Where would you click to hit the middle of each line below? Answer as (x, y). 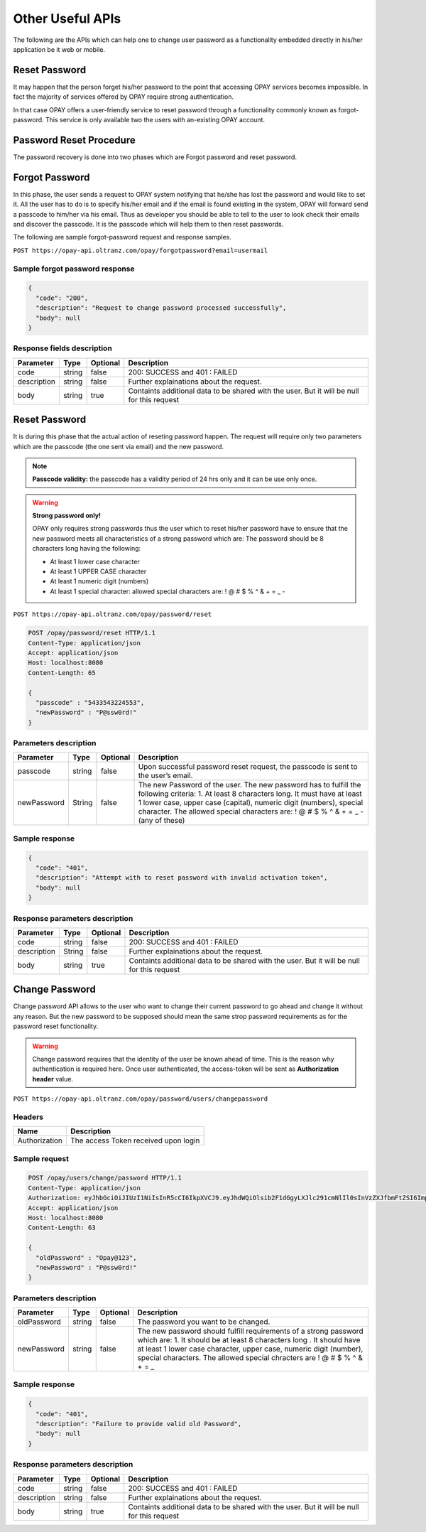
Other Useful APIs (67, 18)
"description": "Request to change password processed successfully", (161, 308)
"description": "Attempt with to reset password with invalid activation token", (182, 878)
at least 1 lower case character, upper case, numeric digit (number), (250, 1349)
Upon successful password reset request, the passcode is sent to (248, 767)
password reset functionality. (56, 1026)
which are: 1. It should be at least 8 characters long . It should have (249, 1340)
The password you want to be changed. (204, 1322)
